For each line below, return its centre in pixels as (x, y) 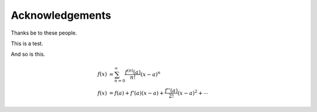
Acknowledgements (61, 15)
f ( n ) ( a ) (133, 72)
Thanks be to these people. (44, 33)
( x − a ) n (151, 74)
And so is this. (28, 54)
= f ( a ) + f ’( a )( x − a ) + (136, 93)
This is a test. (27, 43)
